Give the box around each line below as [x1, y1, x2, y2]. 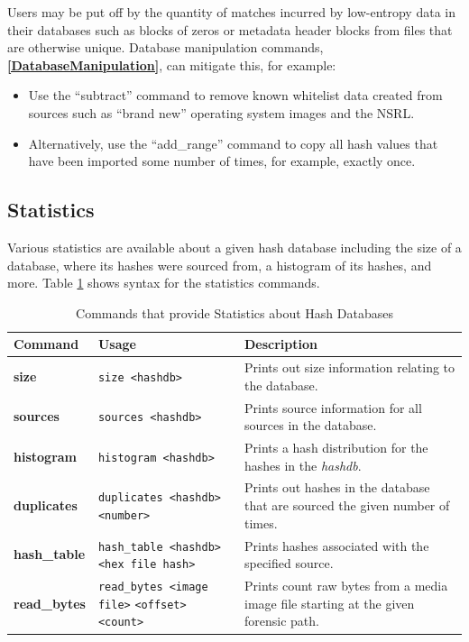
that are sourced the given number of [244, 496, 450, 515]
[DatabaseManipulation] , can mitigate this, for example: [7, 55, 336, 74]
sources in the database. [244, 416, 377, 435]
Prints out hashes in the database [244, 478, 430, 497]
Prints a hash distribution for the [244, 438, 428, 457]
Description [244, 335, 317, 353]
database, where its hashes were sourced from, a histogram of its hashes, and [7, 255, 432, 274]
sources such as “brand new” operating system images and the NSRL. [28, 103, 415, 122]
